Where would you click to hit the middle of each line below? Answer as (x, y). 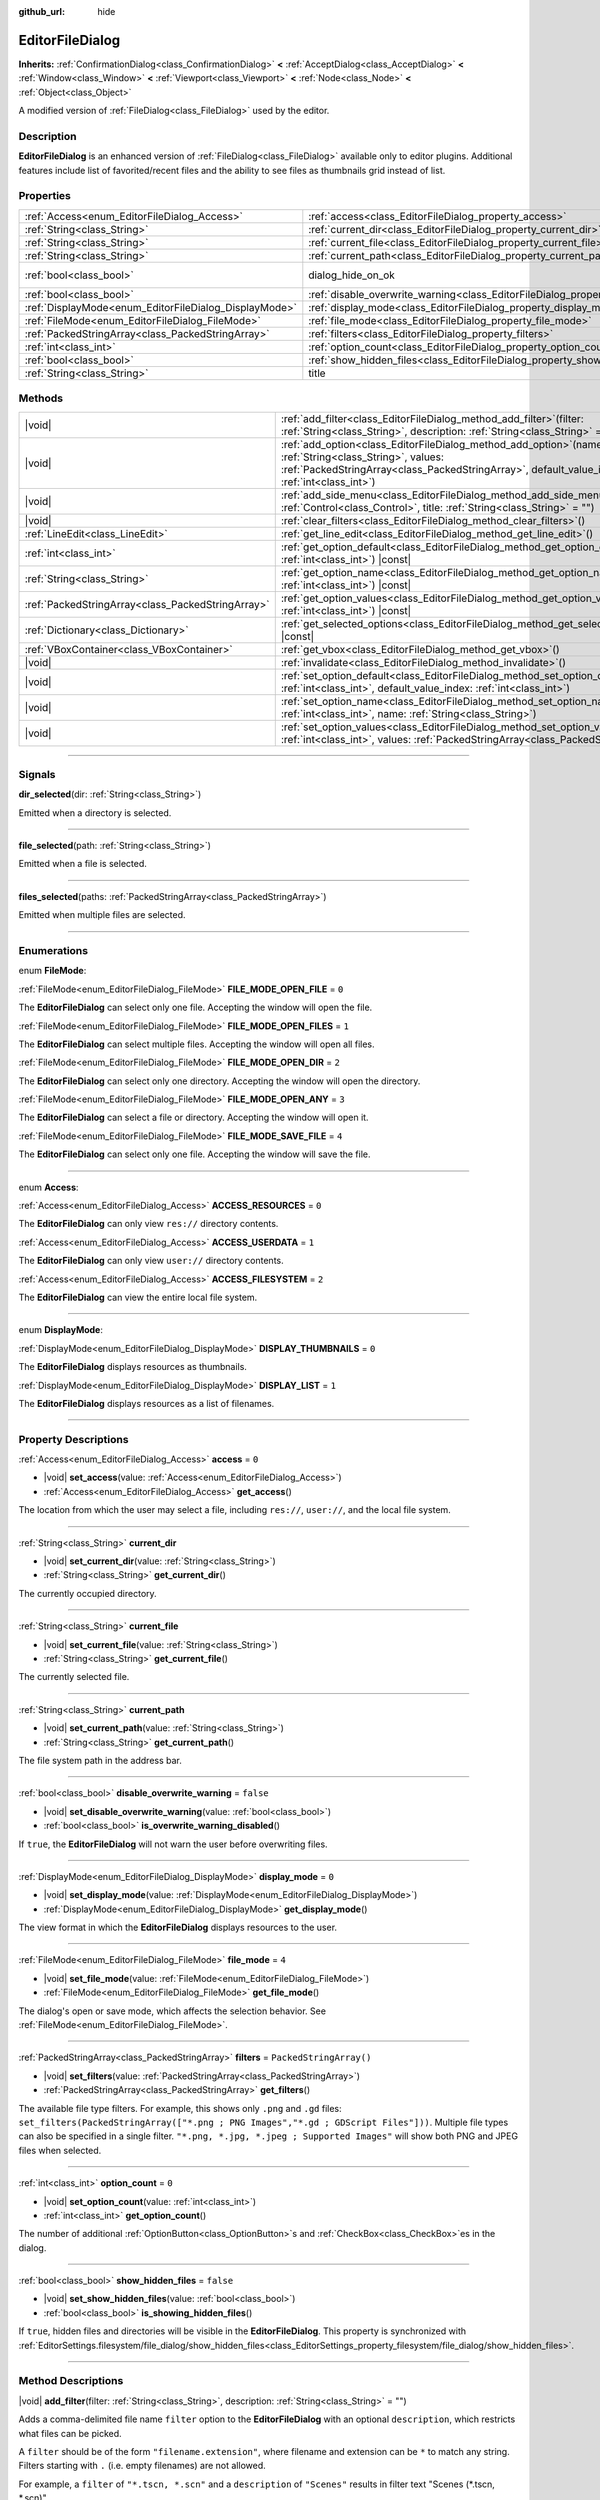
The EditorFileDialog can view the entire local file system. (138, 1297)
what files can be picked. (70, 2433)
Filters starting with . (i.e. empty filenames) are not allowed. (142, 2466)
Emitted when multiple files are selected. (102, 915)
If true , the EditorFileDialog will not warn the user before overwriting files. (173, 1844)
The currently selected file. (74, 1677)
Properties (45, 196)
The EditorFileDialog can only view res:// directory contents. (148, 1224)
